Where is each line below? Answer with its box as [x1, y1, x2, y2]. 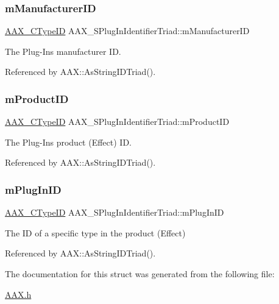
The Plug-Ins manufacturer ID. [5, 44, 121, 57]
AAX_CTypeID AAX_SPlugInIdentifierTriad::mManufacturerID [5, 24, 250, 37]
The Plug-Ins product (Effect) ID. [5, 135, 132, 148]
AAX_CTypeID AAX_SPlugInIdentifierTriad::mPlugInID [5, 206, 224, 219]
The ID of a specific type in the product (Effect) [5, 226, 186, 239]
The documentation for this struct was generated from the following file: [5, 267, 275, 280]
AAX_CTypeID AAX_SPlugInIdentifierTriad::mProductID [5, 115, 230, 128]
